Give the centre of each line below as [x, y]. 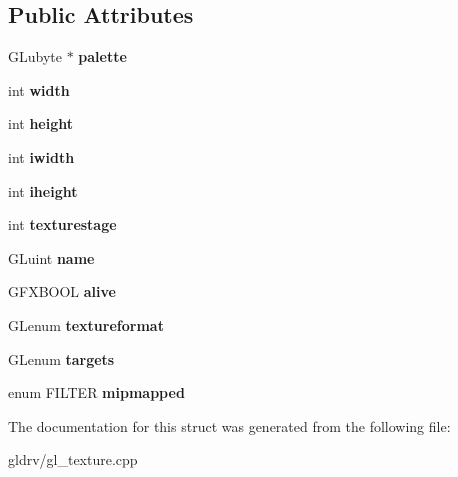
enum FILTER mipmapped [96, 392]
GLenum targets [61, 358]
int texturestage [62, 224]
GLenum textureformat [86, 324]
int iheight [43, 190]
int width [39, 89]
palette [102, 56]
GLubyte [35, 56]
